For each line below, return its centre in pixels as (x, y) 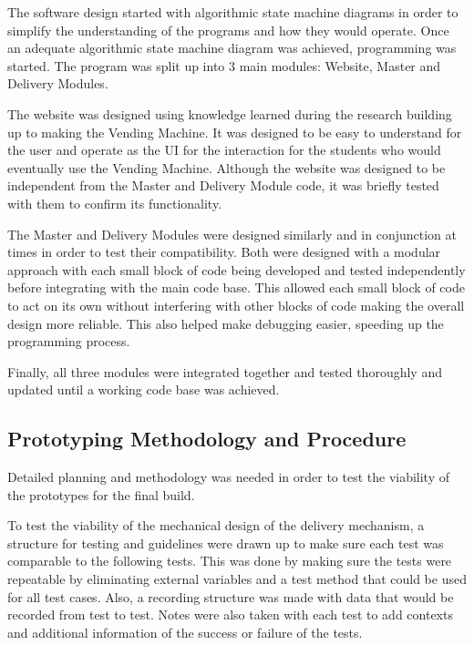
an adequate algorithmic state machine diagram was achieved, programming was (232, 48)
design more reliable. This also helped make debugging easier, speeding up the (226, 323)
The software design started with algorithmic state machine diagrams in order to (233, 12)
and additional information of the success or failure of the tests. (185, 632)
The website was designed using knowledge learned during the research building (230, 113)
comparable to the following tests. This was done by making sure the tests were (230, 561)
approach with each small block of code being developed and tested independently (237, 269)
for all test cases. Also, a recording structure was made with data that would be (231, 596)
